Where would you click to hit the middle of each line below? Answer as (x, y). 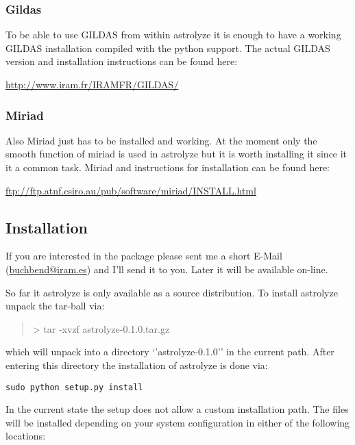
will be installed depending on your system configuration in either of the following (178, 422)
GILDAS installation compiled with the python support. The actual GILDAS (168, 48)
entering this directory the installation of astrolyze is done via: (137, 365)
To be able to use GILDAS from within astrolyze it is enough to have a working (173, 35)
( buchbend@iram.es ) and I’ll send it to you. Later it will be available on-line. (167, 269)
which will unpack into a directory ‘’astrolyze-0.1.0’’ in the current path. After (170, 352)
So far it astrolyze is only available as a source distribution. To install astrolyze (172, 292)
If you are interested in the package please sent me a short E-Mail (144, 256)
